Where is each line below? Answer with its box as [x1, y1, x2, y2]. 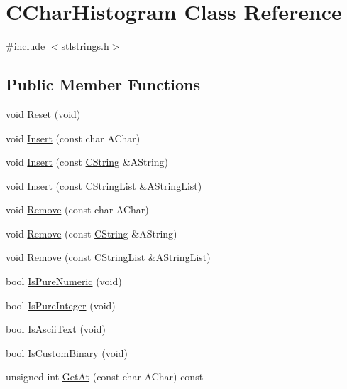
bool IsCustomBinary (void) [6, 345, 128, 360]
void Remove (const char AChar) [6, 202, 149, 217]
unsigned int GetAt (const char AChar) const [6, 369, 204, 384]
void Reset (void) [6, 106, 81, 121]
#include [6, 38, 45, 53]
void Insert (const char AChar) [6, 130, 141, 145]
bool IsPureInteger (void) [6, 297, 116, 312]
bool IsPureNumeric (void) [6, 274, 122, 289]
